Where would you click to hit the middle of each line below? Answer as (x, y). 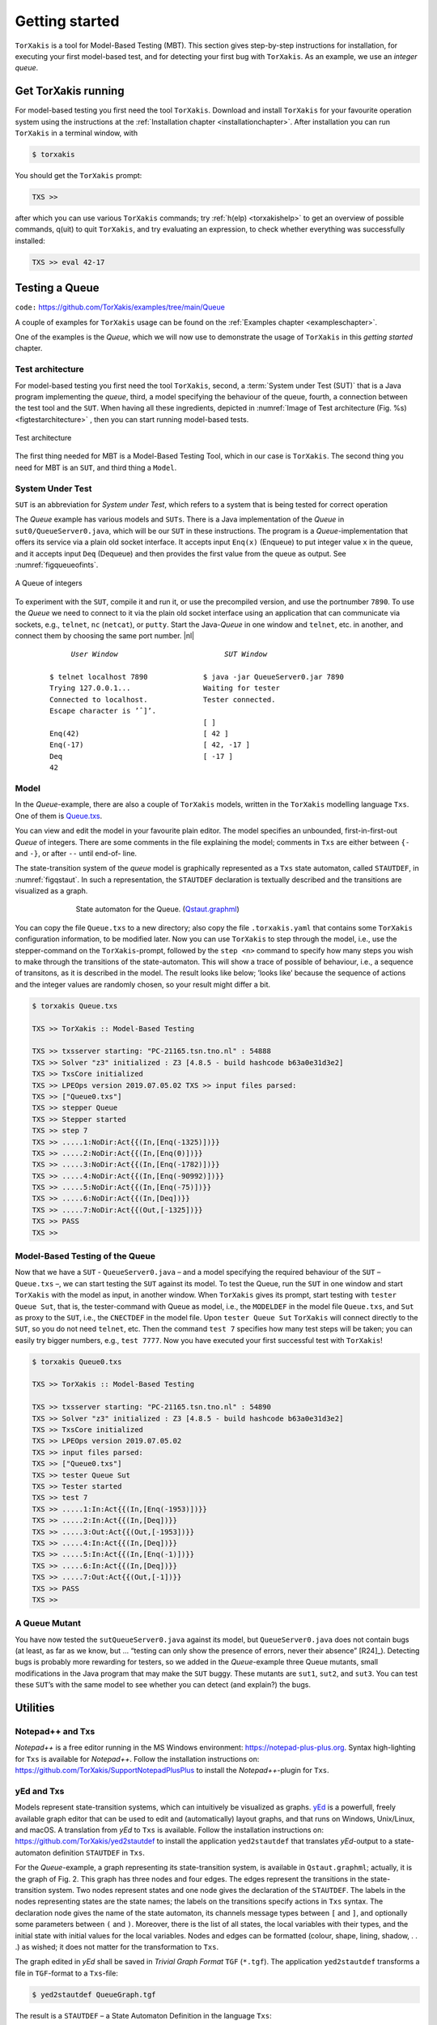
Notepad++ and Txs (55, 1731)
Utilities (35, 1708)
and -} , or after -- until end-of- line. (76, 853)
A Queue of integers (49, 583)
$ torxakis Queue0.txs (77, 1362)
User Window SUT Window (169, 654)
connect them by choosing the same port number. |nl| (105, 635)
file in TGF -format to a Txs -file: (67, 1973)
